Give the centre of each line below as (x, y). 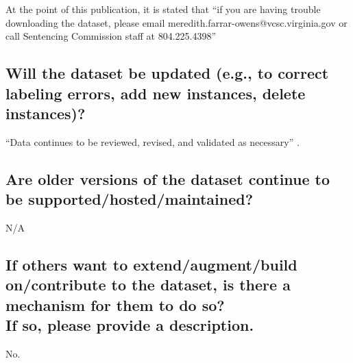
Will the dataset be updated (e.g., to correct (167, 73)
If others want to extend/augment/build (151, 264)
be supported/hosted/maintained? (130, 199)
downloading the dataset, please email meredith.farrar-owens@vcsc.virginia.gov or (176, 22)
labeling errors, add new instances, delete (156, 93)
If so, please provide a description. (130, 325)
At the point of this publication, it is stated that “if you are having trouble (163, 9)
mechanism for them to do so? (115, 304)
